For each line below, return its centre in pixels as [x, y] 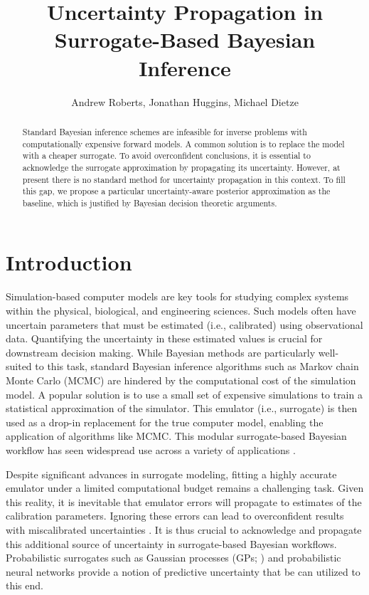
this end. [25, 585]
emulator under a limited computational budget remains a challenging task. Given [185, 488]
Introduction [69, 262]
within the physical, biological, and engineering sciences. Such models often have [181, 311]
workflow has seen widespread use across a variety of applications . [151, 449]
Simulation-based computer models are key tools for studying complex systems [177, 296]
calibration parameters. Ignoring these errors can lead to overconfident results [175, 516]
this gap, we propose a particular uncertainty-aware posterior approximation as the [176, 191]
